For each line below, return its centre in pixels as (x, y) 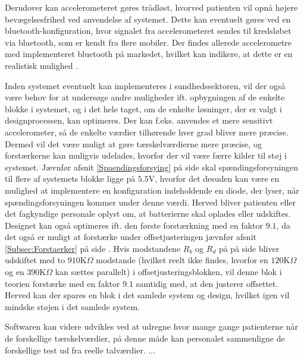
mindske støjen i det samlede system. (73, 306)
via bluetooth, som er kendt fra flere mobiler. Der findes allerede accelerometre (148, 42)
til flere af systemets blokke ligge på (70, 179)
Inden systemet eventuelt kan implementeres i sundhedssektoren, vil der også (145, 85)
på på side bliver (249, 248)
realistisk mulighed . (42, 65)
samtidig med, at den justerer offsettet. (207, 283)
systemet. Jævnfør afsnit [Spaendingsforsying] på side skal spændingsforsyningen (152, 167)
